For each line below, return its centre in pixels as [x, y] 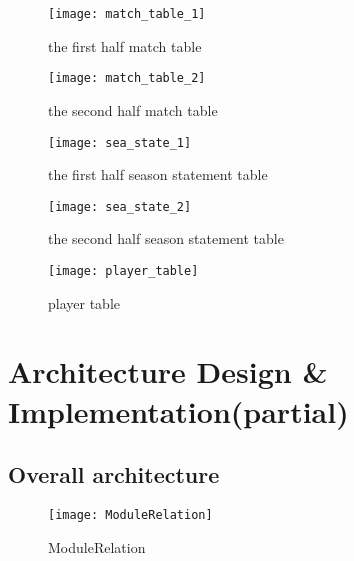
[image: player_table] [123, 271]
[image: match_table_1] [127, 14]
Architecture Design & [168, 371]
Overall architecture [114, 474]
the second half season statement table [166, 238]
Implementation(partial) [178, 410]
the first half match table [125, 45]
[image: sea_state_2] [120, 206]
